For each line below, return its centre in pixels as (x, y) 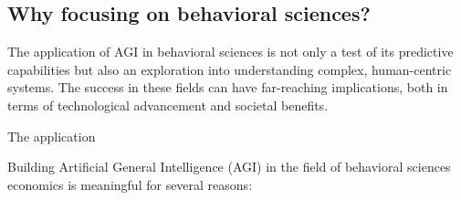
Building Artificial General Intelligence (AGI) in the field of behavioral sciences (229, 167)
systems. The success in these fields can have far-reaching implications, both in (228, 87)
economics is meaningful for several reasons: (130, 184)
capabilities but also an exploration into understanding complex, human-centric (230, 69)
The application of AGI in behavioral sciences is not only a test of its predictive (230, 52)
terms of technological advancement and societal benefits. (168, 105)
